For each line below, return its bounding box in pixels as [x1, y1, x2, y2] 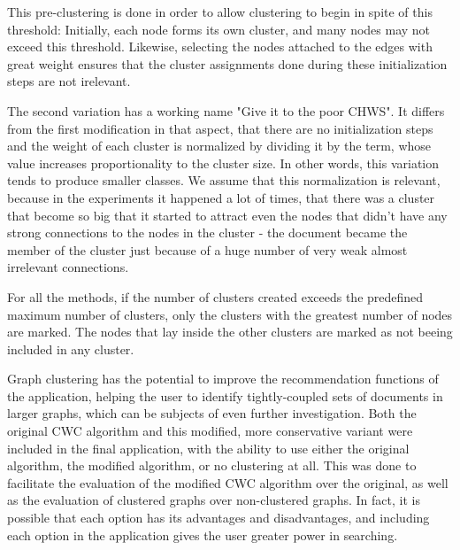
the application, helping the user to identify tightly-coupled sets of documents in [7, 386, 443, 405]
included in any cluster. [7, 339, 134, 358]
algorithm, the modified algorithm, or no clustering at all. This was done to [7, 456, 417, 475]
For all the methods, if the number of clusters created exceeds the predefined [7, 287, 424, 306]
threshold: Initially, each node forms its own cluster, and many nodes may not [7, 19, 431, 38]
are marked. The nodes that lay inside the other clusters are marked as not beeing [7, 322, 453, 341]
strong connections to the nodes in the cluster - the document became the [7, 223, 408, 242]
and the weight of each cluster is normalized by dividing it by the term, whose [7, 136, 432, 155]
